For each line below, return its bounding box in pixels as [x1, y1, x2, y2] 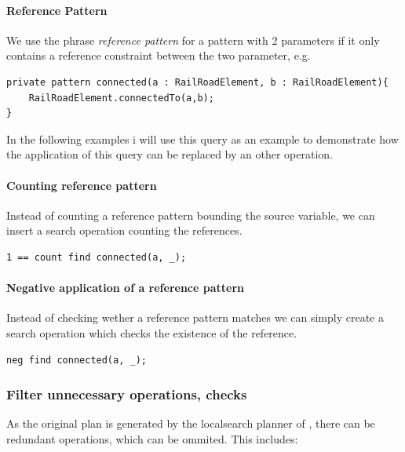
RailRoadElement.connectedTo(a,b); [28, 92, 214, 104]
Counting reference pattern [6, 177, 157, 193]
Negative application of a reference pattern [6, 279, 245, 296]
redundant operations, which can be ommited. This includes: [6, 430, 298, 447]
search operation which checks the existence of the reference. [6, 324, 297, 341]
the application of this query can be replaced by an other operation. [6, 146, 333, 162]
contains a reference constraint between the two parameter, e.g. [6, 47, 311, 64]
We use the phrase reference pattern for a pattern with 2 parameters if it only [6, 31, 380, 48]
